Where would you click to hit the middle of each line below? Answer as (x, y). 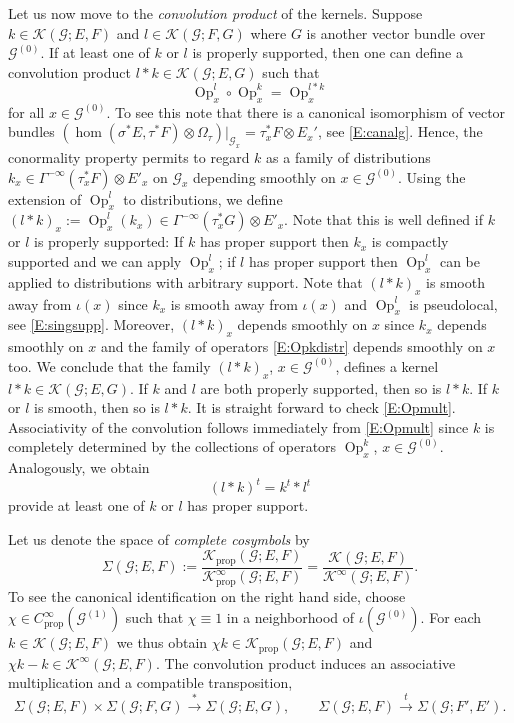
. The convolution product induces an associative (305, 662)
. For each (451, 617)
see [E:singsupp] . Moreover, (91, 324)
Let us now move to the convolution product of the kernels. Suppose (215, 13)
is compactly (410, 241)
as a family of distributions (348, 157)
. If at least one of (95, 52)
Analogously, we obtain (79, 467)
